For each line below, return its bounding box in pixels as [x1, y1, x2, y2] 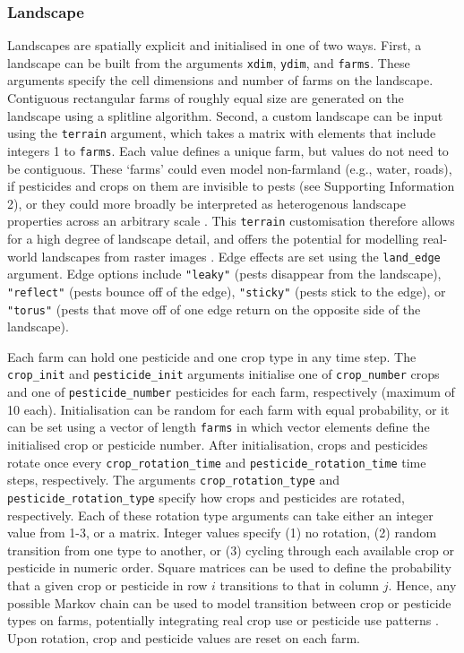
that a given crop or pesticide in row [7, 575, 208, 594]
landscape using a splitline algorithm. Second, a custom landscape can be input [7, 106, 443, 125]
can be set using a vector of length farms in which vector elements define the [7, 417, 430, 436]
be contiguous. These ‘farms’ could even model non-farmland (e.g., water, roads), [7, 159, 452, 177]
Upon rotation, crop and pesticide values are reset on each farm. [7, 628, 360, 647]
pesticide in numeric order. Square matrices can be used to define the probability [7, 558, 451, 577]
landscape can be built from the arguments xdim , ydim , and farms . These [7, 53, 410, 72]
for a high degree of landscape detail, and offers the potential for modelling [7, 229, 419, 247]
